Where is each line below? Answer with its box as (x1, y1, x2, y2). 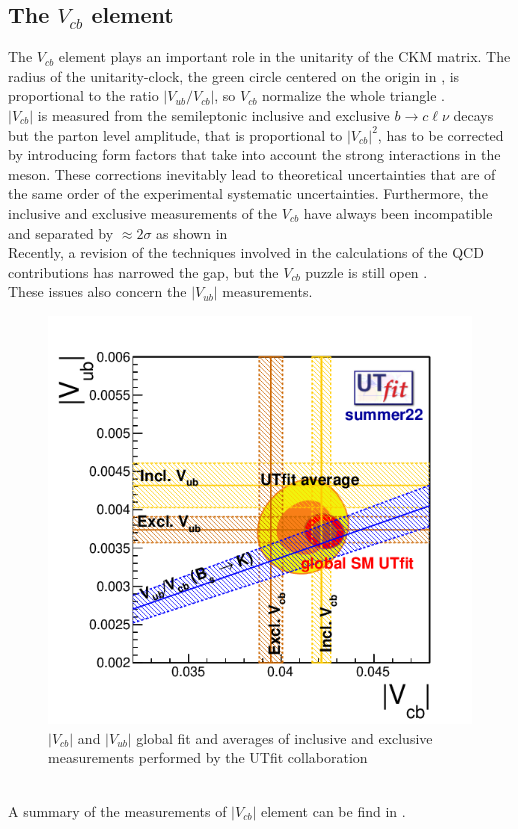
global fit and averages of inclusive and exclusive (136, 727, 433, 748)
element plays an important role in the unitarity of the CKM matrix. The (58, 46, 511, 67)
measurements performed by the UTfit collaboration (48, 747, 368, 768)
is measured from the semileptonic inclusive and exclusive (37, 104, 390, 125)
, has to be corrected (377, 124, 504, 145)
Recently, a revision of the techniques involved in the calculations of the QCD (8, 242, 484, 263)
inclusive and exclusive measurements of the (8, 202, 278, 223)
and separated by (8, 222, 114, 243)
